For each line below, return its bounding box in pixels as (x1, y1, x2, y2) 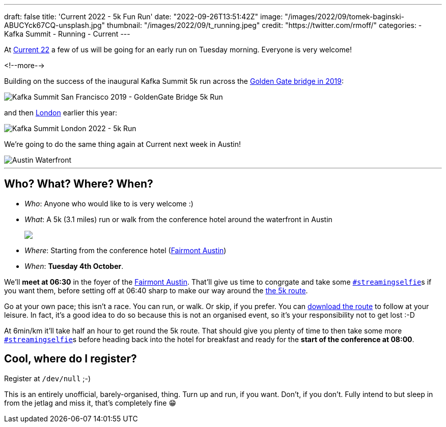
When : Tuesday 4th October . (24, 261, 124, 270)
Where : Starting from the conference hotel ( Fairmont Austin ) (24, 246, 227, 255)
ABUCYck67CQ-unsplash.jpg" (4, 21, 105, 29)
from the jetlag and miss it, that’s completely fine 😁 (4, 398, 177, 407)
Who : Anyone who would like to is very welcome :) (24, 199, 193, 208)
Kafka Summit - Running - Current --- (4, 29, 130, 38)
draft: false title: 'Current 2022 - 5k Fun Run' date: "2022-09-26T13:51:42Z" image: (4, 12, 283, 21)
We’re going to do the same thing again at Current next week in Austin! (4, 140, 241, 148)
